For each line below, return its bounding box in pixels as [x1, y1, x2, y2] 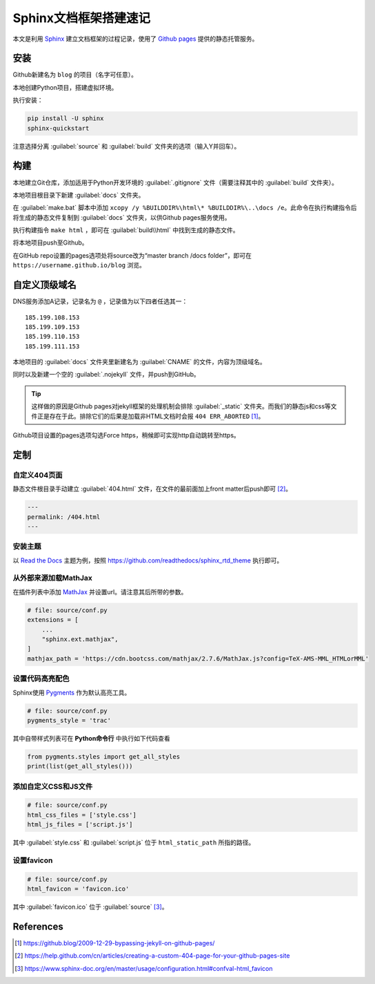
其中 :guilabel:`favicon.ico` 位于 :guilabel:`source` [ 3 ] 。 [12, 902, 168, 911]
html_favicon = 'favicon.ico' [27, 885, 130, 893]
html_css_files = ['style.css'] [27, 811, 137, 819]
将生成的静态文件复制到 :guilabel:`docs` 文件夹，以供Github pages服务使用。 [12, 213, 231, 221]
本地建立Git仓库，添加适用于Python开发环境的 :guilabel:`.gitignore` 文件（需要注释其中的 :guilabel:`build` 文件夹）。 [12, 178, 338, 187]
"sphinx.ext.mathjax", [41, 636, 119, 643]
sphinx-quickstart [27, 124, 90, 132]
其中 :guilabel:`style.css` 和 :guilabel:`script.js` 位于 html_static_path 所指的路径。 [12, 838, 255, 846]
